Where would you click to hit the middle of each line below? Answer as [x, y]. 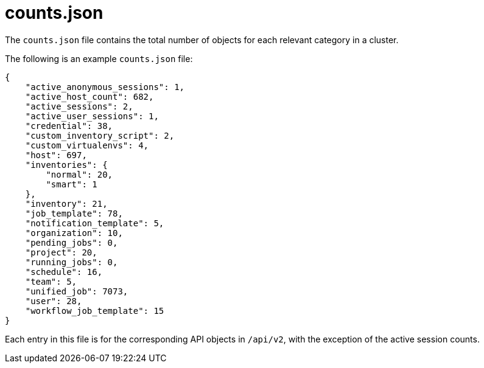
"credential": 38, [69, 126]
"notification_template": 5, [95, 223]
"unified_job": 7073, [77, 291]
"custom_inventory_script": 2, [100, 135]
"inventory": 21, [66, 203]
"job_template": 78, [74, 213]
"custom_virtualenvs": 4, [87, 145]
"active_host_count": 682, [89, 96]
